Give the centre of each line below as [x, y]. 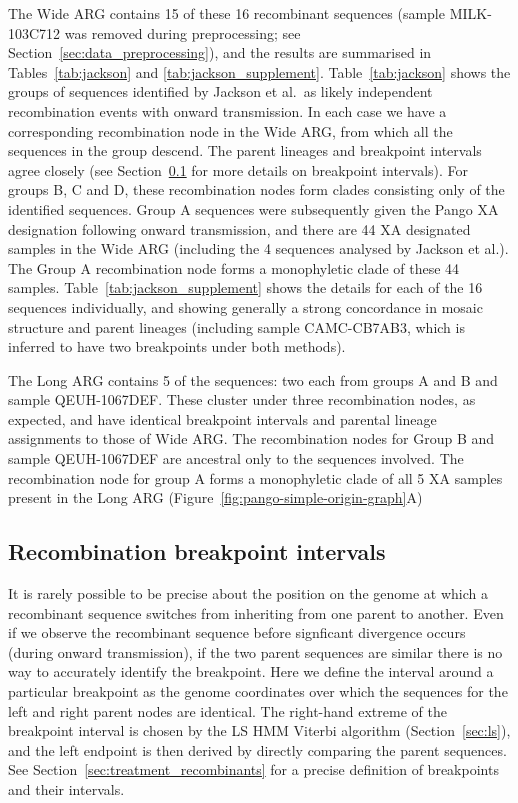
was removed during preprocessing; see [182, 32]
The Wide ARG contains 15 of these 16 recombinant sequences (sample [226, 13]
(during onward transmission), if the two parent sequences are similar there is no [255, 651]
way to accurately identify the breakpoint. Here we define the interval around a [251, 671]
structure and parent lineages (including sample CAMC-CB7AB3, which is [236, 326]
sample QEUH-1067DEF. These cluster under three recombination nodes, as [242, 399]
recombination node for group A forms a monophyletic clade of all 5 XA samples [255, 477]
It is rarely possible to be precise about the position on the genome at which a [248, 593]
